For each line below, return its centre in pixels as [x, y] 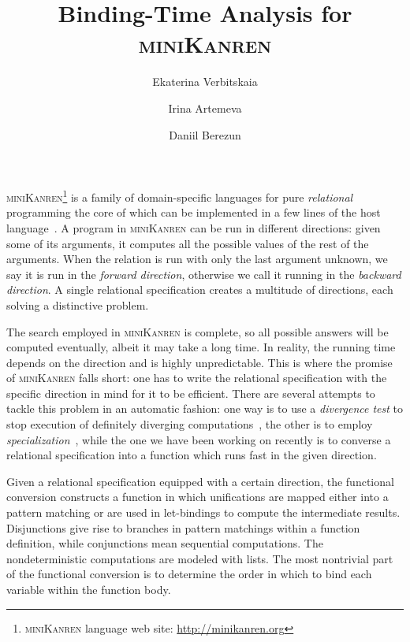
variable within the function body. [89, 589]
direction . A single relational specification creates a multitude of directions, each [200, 289]
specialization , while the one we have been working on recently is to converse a [199, 439]
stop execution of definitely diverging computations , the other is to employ [190, 424]
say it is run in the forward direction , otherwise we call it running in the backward [204, 274]
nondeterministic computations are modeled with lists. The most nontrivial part [200, 558]
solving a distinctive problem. [78, 304]
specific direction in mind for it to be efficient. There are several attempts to [191, 393]
